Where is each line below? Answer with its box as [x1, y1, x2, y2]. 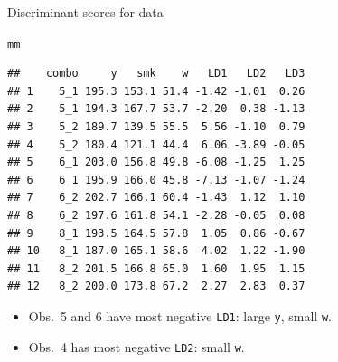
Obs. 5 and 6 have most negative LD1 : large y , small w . [28, 306, 332, 325]
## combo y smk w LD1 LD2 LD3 [7, 67, 305, 81]
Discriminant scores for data [7, 3, 164, 21]
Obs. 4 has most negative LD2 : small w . [28, 337, 245, 356]
